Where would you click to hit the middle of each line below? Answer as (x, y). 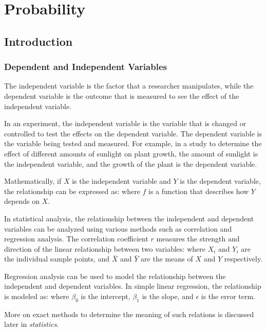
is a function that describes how (199, 191)
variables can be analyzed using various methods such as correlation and (118, 228)
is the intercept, (106, 296)
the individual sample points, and (57, 259)
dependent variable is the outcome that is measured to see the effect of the (122, 95)
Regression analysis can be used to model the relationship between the (115, 276)
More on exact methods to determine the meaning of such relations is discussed (129, 314)
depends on (22, 201)
